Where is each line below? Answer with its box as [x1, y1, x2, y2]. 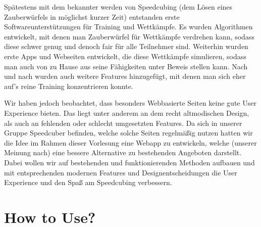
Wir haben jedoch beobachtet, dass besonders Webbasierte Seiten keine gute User [4, 98, 256, 108]
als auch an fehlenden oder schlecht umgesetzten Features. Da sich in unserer [4, 117, 242, 128]
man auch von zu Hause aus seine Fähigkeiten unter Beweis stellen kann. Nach [4, 61, 248, 71]
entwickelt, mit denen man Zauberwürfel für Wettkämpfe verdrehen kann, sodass [4, 31, 254, 41]
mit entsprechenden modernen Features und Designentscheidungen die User [4, 167, 237, 177]
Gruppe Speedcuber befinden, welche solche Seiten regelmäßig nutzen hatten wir [4, 127, 253, 138]
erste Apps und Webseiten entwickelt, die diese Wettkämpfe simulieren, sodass [4, 51, 246, 61]
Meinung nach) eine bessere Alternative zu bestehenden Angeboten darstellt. [4, 147, 242, 158]
